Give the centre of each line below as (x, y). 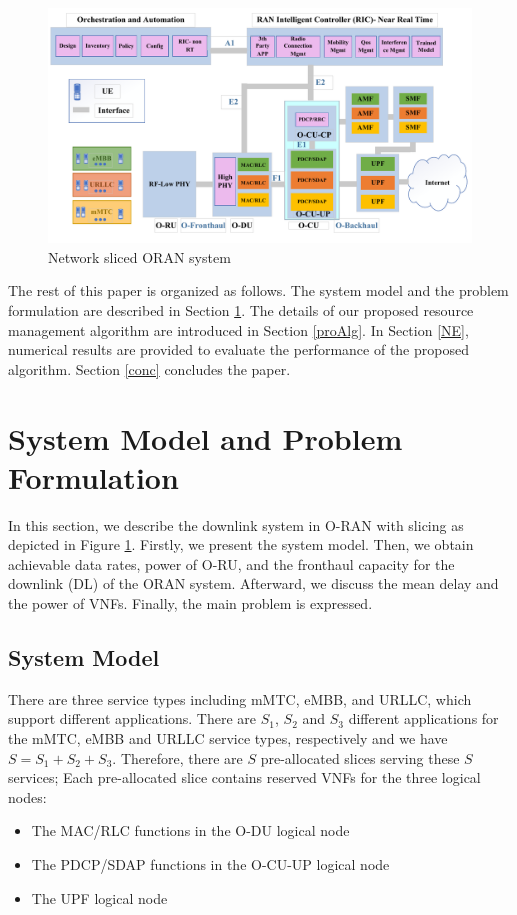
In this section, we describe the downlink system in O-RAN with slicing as (236, 524)
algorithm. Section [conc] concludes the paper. (149, 368)
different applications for (423, 718)
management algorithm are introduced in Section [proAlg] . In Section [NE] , (238, 329)
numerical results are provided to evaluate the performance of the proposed (238, 349)
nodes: (27, 796)
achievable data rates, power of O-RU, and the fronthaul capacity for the (231, 563)
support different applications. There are (132, 718)
